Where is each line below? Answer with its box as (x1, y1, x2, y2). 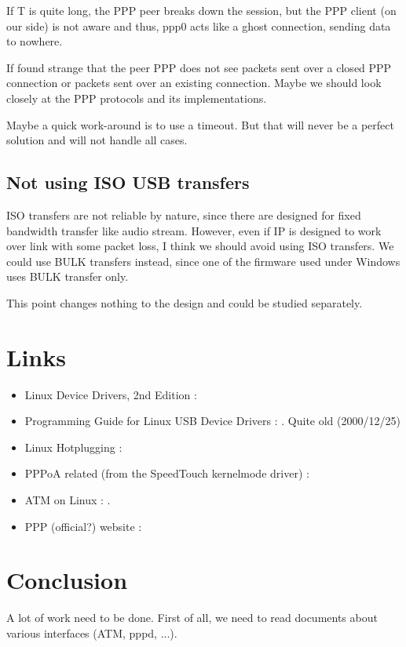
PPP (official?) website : (24, 518, 142, 534)
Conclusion (6, 564, 128, 596)
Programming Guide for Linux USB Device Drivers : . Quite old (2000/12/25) (24, 413, 401, 429)
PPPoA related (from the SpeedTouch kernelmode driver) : (24, 465, 309, 482)
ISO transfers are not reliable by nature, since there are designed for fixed (6, 206, 361, 223)
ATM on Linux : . (24, 492, 111, 508)
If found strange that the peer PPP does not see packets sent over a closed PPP (6, 59, 392, 75)
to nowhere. (6, 33, 63, 49)
